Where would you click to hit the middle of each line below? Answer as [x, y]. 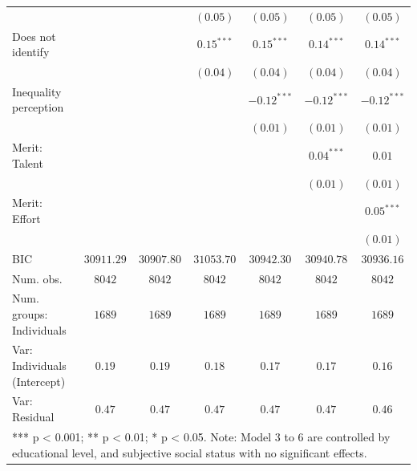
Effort [26, 219]
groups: [30, 314]
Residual [33, 417]
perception [38, 107]
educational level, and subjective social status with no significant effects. [190, 452]
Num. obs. [37, 278]
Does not [34, 36]
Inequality [37, 91]
